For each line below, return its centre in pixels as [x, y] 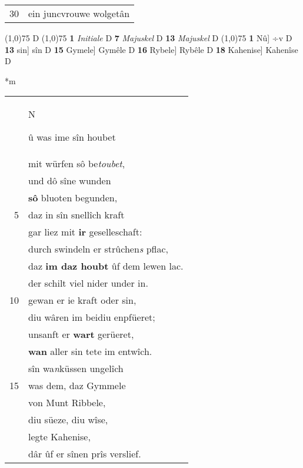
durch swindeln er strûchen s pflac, [99, 249]
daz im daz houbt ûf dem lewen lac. [106, 266]
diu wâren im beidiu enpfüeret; [92, 317]
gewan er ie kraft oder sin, [82, 300]
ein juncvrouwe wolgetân [79, 13]
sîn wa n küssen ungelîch [76, 369]
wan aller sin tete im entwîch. [90, 351]
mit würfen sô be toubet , [77, 164]
